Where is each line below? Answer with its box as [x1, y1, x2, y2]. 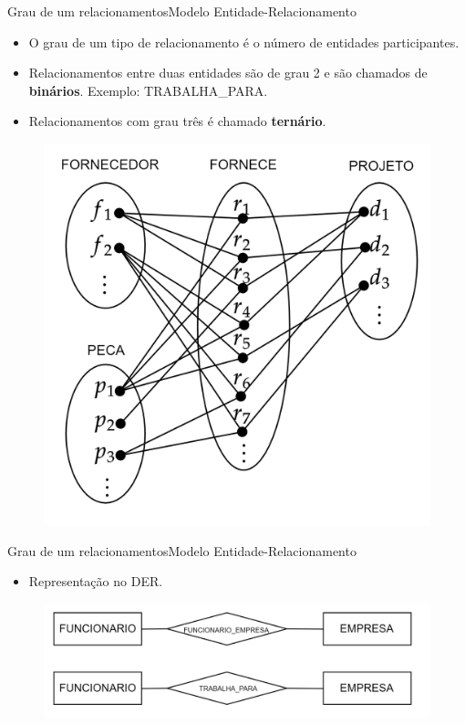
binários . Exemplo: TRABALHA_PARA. [28, 80, 268, 100]
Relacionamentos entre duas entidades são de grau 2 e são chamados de [28, 63, 428, 82]
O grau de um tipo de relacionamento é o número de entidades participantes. [28, 32, 460, 51]
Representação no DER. [28, 572, 163, 591]
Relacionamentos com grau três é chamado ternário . [28, 111, 326, 131]
